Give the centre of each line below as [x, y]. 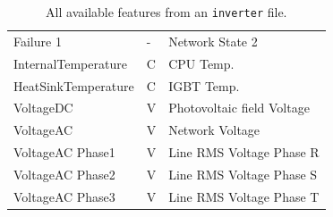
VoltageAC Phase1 [64, 152]
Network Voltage [214, 130]
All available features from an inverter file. [166, 12]
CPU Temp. [201, 63]
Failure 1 [38, 41]
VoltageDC [43, 108]
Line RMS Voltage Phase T [244, 196]
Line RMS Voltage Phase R [244, 152]
